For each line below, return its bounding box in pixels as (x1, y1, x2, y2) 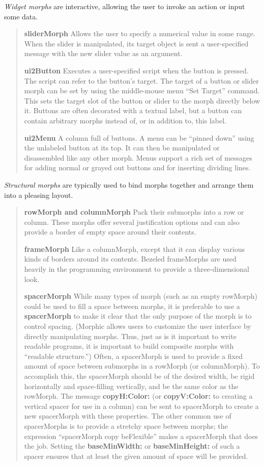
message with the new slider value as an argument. (24, 48, 183, 59)
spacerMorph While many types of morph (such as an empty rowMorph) (24, 291, 257, 301)
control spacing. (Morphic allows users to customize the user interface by (24, 321, 251, 331)
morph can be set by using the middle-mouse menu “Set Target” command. (24, 85, 260, 96)
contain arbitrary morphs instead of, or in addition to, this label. (24, 115, 226, 125)
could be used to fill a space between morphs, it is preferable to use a (24, 300, 240, 311)
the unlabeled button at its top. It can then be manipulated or (24, 142, 220, 153)
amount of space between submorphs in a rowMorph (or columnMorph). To (24, 360, 260, 371)
